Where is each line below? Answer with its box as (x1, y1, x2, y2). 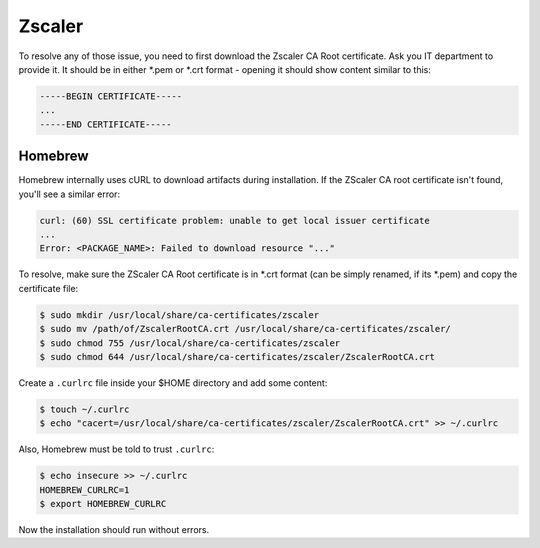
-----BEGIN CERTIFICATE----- (39, 90, 183, 102)
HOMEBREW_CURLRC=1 (39, 484, 130, 495)
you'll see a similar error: (18, 188, 120, 200)
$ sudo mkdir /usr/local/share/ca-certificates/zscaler (39, 309, 320, 320)
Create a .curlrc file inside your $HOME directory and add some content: (18, 376, 328, 389)
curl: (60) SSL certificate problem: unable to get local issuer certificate (39, 215, 430, 226)
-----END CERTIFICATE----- (39, 118, 172, 130)
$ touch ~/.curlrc (39, 403, 130, 415)
